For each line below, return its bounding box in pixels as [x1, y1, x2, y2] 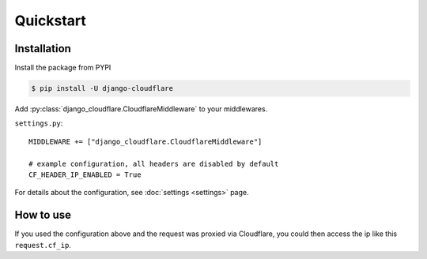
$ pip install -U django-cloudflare [31, 84, 174, 93]
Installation [14, 42, 71, 55]
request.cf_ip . [14, 240, 71, 250]
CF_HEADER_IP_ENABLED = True [28, 170, 142, 179]
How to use [14, 208, 71, 222]
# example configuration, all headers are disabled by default [28, 159, 279, 168]
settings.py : [14, 118, 63, 128]
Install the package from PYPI [14, 63, 111, 73]
